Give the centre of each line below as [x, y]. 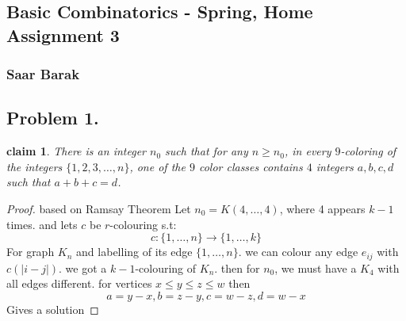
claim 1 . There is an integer [76, 151]
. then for [237, 267]
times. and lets [42, 224]
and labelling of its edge [134, 252]
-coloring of [368, 151]
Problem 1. [53, 118]
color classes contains [251, 166]
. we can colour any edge [298, 252]
